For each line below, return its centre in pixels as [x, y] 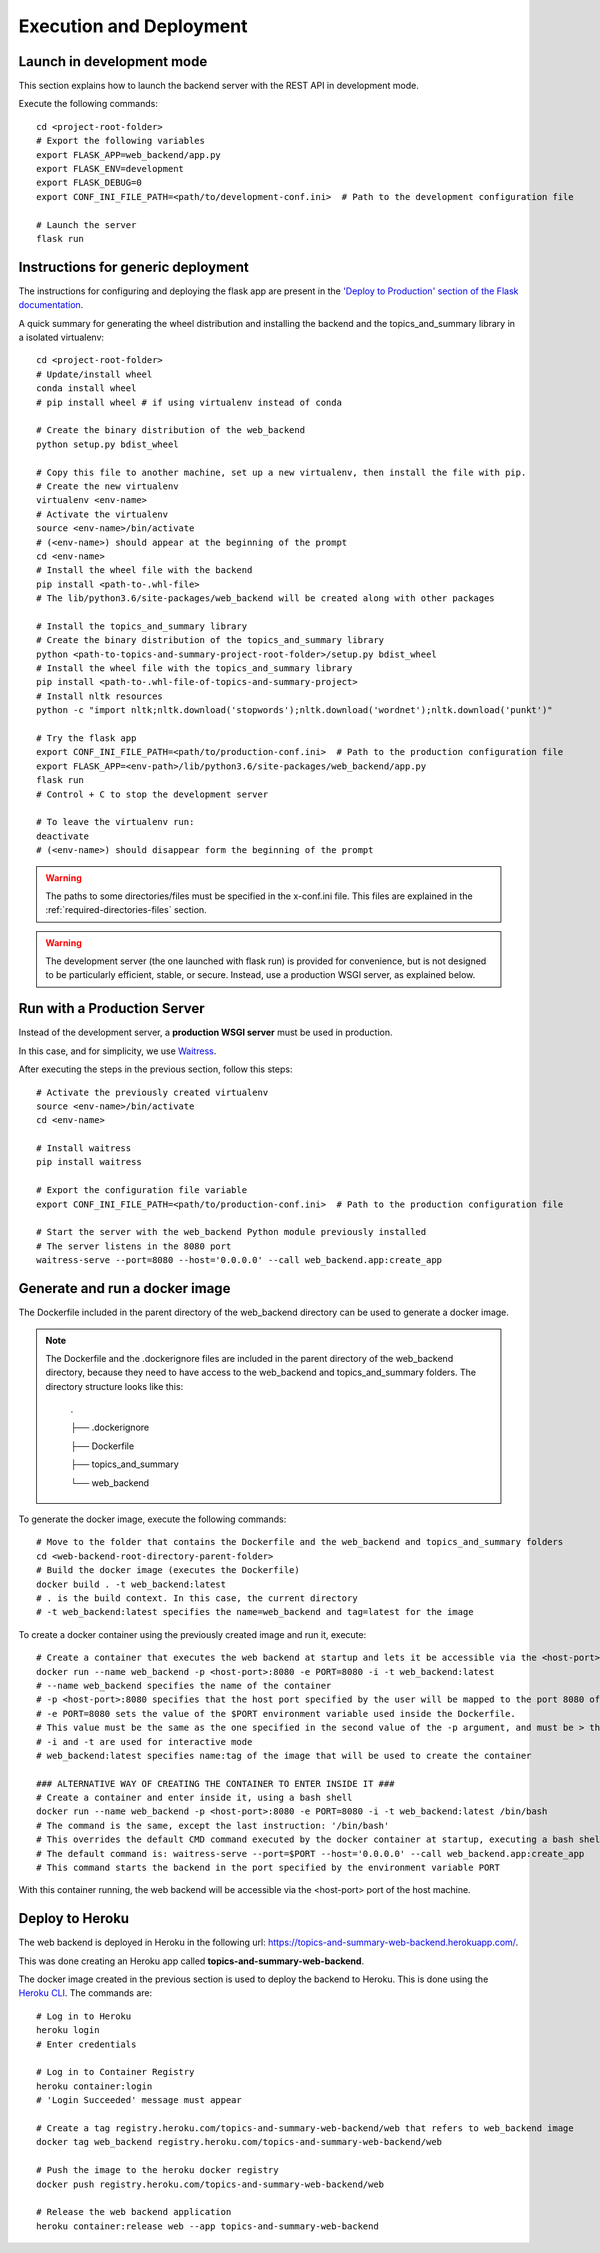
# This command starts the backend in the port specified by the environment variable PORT [268, 1868]
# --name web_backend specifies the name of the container [184, 1685]
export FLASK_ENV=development [110, 169]
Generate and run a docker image [124, 1288]
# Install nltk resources [100, 696]
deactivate [63, 836]
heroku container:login [94, 2086]
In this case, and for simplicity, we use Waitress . [117, 1051]
